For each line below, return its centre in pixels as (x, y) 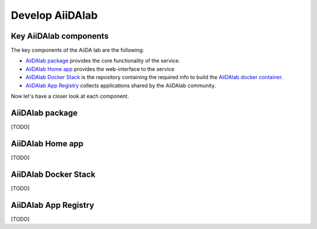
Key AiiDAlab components (60, 36)
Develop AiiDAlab (54, 15)
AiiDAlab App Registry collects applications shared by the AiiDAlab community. (121, 86)
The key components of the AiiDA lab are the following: (77, 50)
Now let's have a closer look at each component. (70, 96)
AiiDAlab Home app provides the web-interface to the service (100, 69)
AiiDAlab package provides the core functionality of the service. (103, 61)
